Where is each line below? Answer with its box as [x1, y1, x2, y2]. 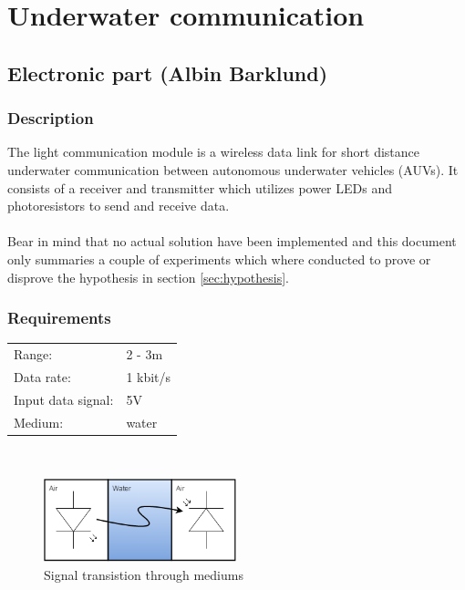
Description [7, 107, 94, 129]
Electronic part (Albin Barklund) [7, 58, 328, 87]
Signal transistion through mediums [44, 565, 243, 585]
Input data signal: [14, 389, 114, 409]
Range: [14, 345, 53, 364]
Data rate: [14, 367, 71, 386]
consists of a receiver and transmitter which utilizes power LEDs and [7, 178, 392, 197]
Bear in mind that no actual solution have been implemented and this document [7, 232, 457, 251]
